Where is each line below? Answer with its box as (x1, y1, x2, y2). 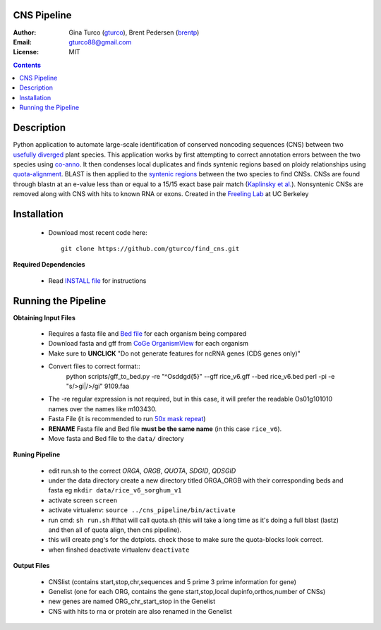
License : (13, 48, 39, 56)
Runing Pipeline (13, 450, 60, 459)
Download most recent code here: (48, 228, 147, 236)
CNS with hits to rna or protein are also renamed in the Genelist (48, 607, 232, 615)
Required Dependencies (13, 260, 85, 269)
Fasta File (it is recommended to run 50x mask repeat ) (48, 415, 206, 423)
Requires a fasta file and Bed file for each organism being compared (48, 329, 247, 338)
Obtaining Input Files (13, 313, 75, 322)
